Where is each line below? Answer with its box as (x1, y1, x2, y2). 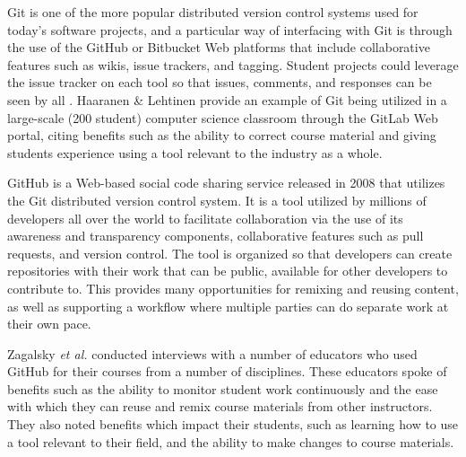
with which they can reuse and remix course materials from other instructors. (7, 397, 433, 416)
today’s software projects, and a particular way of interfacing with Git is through (7, 20, 453, 39)
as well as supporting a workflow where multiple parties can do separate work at (7, 296, 449, 315)
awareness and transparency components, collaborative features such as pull (7, 226, 424, 245)
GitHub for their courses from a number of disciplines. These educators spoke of (7, 362, 447, 381)
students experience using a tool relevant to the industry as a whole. (7, 143, 383, 162)
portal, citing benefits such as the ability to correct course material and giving (7, 126, 436, 145)
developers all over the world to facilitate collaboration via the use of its (7, 208, 403, 227)
